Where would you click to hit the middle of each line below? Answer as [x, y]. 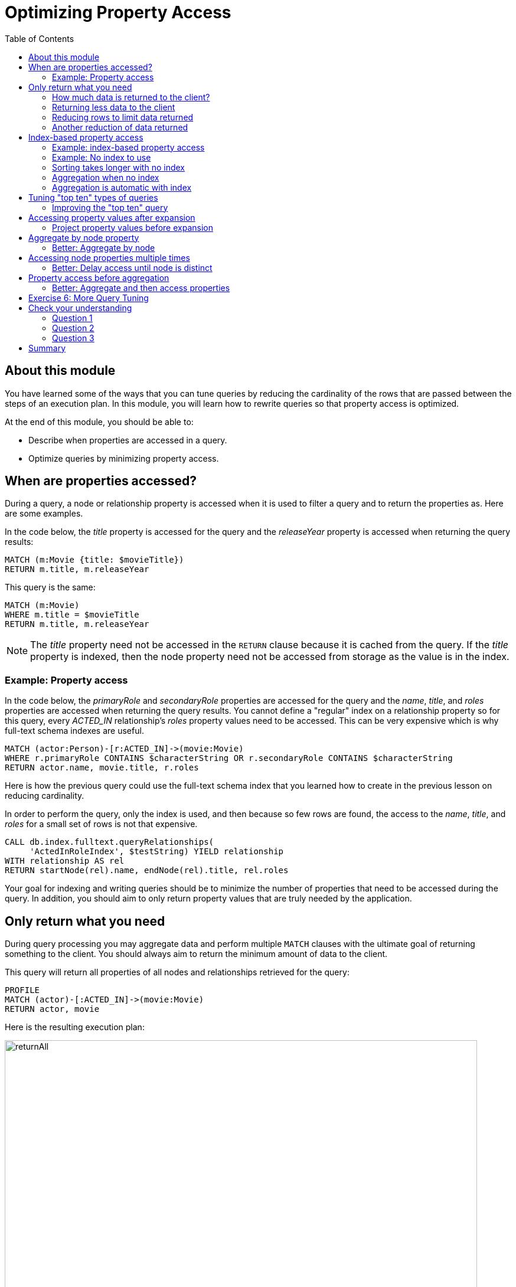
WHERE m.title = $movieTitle [72, 615]
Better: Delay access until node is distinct [132, 267]
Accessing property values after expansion [112, 217]
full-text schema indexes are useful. [74, 731]
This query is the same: [50, 587]
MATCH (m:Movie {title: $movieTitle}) [94, 560]
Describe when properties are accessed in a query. [128, 440]
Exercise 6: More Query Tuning [89, 298]
